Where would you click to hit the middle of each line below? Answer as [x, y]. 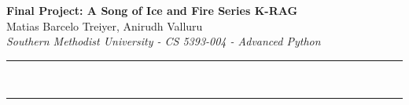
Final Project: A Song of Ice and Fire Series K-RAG [152, 10]
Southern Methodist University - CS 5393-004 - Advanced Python [164, 41]
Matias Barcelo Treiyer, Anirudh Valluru [105, 25]
